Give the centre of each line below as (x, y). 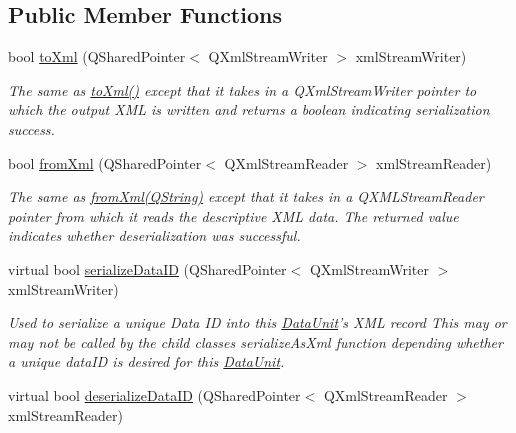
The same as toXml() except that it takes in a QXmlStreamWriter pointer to (242, 89)
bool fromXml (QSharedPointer (105, 162)
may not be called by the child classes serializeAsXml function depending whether (255, 341)
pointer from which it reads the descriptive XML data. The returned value (233, 215)
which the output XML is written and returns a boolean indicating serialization (249, 109)
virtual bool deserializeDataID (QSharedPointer (154, 394)
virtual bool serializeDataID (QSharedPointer (147, 268)
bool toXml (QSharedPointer (97, 56)
